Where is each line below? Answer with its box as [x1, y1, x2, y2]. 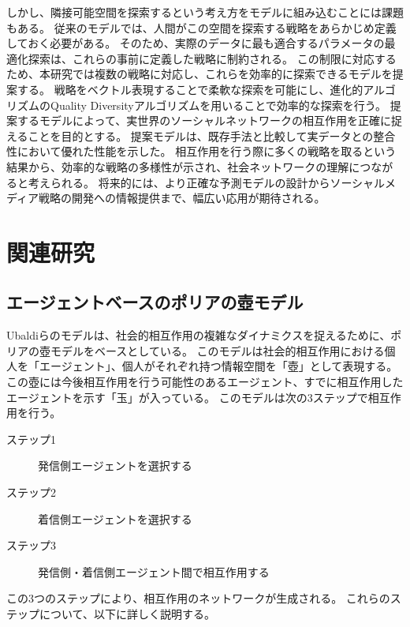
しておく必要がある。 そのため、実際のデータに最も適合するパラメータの [6, 35, 385, 51]
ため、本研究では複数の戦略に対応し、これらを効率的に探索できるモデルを [6, 66, 393, 82]
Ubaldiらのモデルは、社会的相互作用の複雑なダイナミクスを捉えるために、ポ [6, 327, 402, 344]
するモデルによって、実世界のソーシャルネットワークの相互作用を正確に [17, 112, 391, 129]
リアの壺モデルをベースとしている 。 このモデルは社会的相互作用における [6, 342, 385, 359]
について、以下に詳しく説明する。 [39, 606, 215, 622]
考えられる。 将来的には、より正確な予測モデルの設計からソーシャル [28, 174, 386, 190]
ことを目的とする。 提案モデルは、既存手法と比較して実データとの [28, 127, 374, 144]
